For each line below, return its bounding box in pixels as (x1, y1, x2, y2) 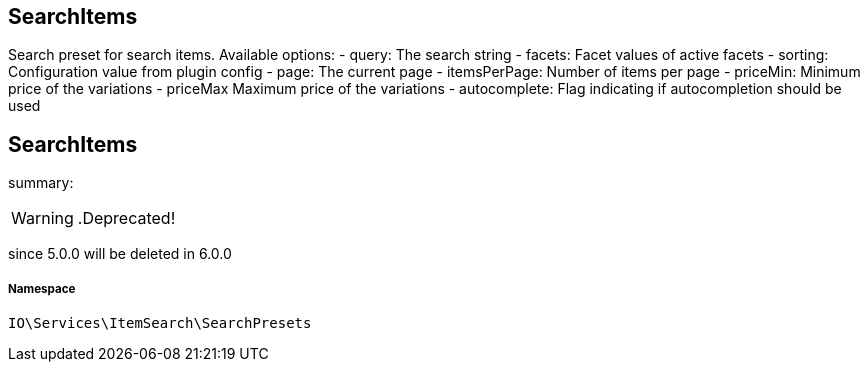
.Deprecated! (77, 208, 176, 229)
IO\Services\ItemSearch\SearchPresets (8, 315, 312, 332)
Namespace (8, 281, 76, 296)
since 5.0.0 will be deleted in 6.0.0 (8, 245, 232, 263)
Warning (11, 208, 74, 229)
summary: (8, 174, 74, 192)
